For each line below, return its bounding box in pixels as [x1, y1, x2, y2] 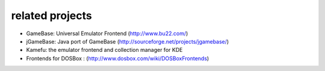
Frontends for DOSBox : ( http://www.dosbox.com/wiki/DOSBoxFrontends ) [26, 54, 209, 62]
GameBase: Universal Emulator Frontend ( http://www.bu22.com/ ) [26, 30, 188, 37]
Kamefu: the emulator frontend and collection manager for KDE [26, 47, 183, 54]
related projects [11, 9, 93, 22]
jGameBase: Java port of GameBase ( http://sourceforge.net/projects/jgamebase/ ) [26, 38, 229, 45]
